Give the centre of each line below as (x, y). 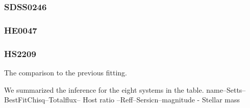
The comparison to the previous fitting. (66, 72)
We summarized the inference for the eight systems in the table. (104, 89)
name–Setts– (226, 89)
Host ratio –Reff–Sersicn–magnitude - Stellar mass (161, 100)
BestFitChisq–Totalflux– (42, 100)
